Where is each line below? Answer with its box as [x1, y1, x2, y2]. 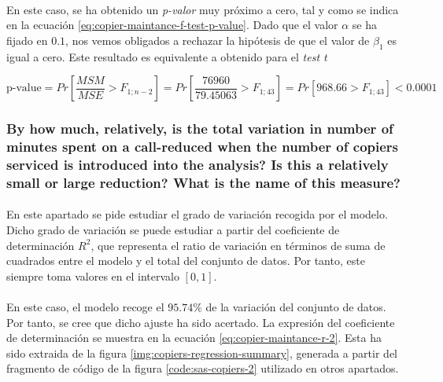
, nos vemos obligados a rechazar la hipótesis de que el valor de [65, 31, 370, 48]
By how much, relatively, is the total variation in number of [6, 119, 393, 138]
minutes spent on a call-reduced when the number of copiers [6, 137, 399, 156]
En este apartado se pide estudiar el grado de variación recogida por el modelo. [6, 206, 388, 222]
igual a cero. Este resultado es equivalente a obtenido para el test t [6, 48, 327, 64]
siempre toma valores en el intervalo [6, 267, 179, 284]
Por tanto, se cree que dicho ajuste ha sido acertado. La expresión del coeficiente [6, 314, 395, 330]
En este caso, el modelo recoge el [6, 298, 164, 314]
